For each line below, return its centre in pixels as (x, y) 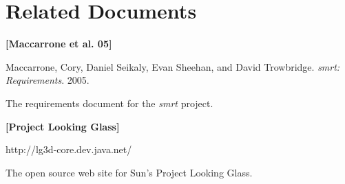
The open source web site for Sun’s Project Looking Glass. (129, 172)
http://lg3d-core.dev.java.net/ (69, 149)
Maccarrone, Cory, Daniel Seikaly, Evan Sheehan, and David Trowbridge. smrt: (173, 66)
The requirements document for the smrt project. (109, 103)
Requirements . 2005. (48, 80)
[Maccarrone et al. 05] (59, 44)
